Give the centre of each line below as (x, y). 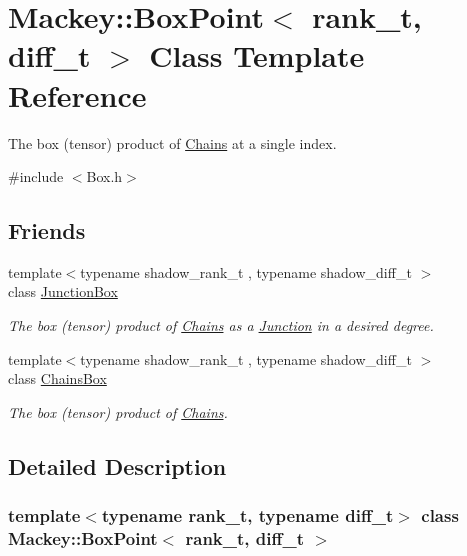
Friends (47, 230)
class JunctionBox (63, 291)
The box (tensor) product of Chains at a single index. (172, 142)
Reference (77, 94)
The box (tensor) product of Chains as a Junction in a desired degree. (221, 325)
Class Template (257, 55)
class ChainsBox (57, 378)
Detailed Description (117, 465)
